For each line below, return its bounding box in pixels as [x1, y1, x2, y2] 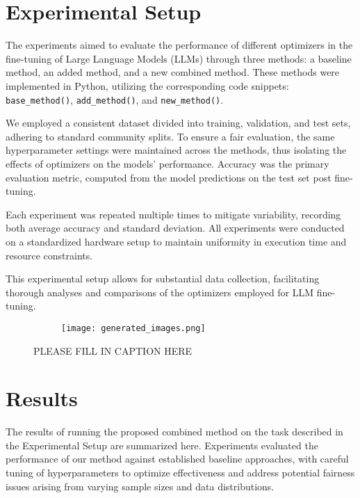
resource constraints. [6, 248, 93, 262]
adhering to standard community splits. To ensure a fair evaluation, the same [6, 129, 335, 143]
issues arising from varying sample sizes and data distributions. [6, 479, 275, 493]
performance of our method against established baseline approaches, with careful [6, 451, 349, 466]
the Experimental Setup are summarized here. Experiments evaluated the [6, 437, 318, 452]
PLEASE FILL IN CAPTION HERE [33, 343, 193, 358]
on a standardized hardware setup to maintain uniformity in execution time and [6, 234, 347, 248]
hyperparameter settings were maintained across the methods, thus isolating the [6, 143, 347, 157]
